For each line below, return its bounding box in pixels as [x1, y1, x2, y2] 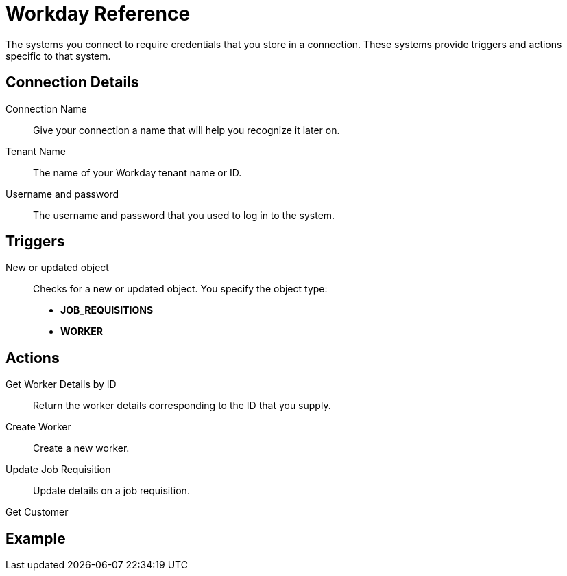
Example [5, 529, 66, 547]
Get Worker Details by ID [5, 378, 117, 391]
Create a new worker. [33, 442, 130, 454]
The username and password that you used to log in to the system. [33, 209, 335, 221]
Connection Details [5, 73, 139, 91]
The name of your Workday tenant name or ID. [33, 166, 242, 178]
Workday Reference [5, 2, 191, 25]
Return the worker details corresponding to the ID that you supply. [33, 400, 331, 412]
